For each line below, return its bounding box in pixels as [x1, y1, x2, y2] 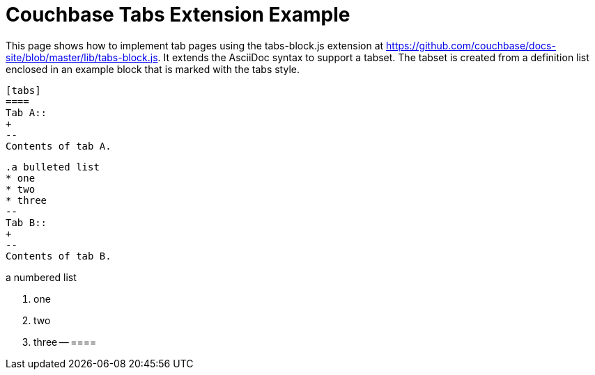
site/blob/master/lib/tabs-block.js [6, 51, 158, 63]
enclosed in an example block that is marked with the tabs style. [6, 63, 300, 75]
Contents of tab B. [6, 250, 111, 262]
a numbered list [6, 271, 77, 283]
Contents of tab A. [6, 140, 111, 152]
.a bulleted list [6, 161, 100, 173]
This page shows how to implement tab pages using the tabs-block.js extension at [6, 39, 384, 51]
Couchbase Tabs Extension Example [6, 3, 350, 26]
